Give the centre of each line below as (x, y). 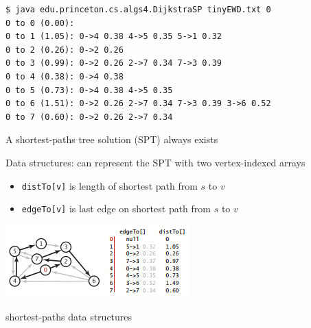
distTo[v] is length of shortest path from (110, 185)
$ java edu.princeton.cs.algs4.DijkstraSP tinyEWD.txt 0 (138, 10)
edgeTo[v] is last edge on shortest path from (116, 209)
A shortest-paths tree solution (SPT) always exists (112, 139)
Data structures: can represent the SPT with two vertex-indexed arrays (155, 162)
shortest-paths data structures (69, 317)
